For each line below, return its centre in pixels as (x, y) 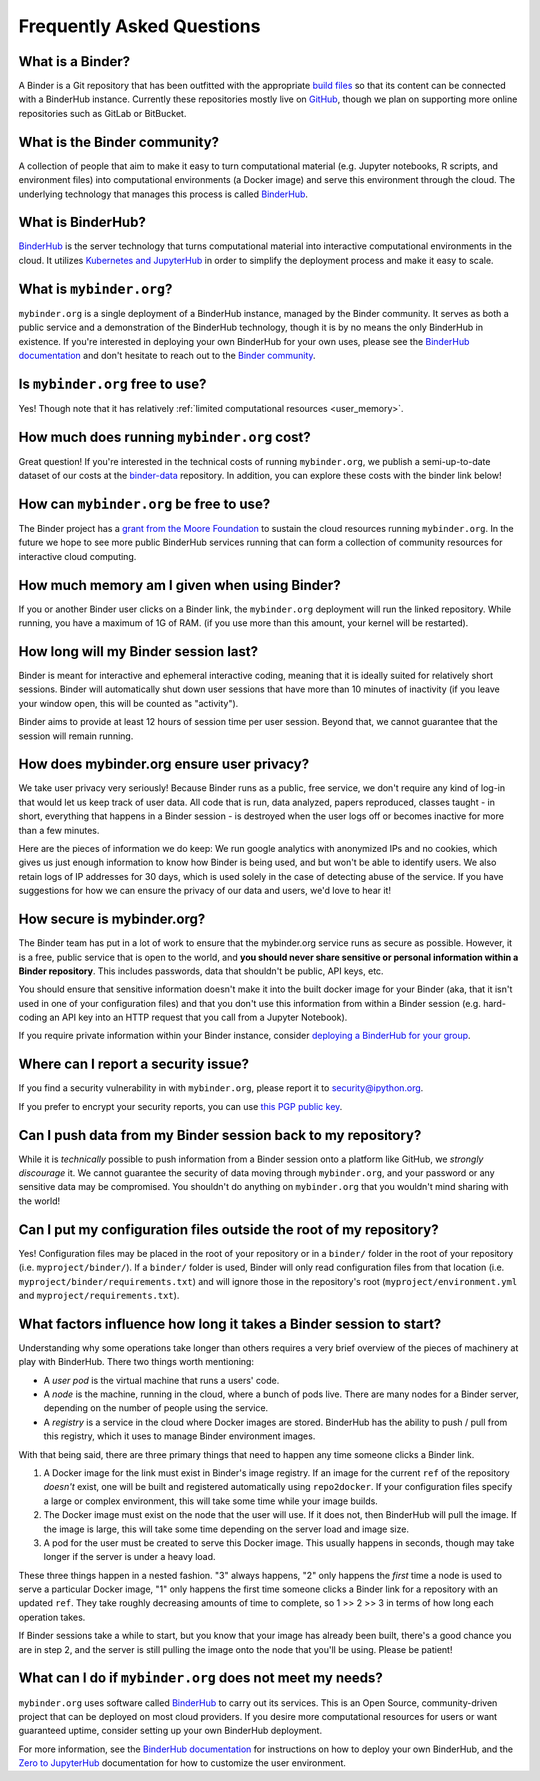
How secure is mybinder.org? (112, 919)
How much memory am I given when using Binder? (179, 585)
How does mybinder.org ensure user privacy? (164, 764)
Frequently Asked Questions (139, 26)
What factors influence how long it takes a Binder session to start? (230, 1323)
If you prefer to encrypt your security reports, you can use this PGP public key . (180, 1106)
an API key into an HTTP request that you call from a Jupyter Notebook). (198, 1017)
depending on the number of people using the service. (156, 1408)
